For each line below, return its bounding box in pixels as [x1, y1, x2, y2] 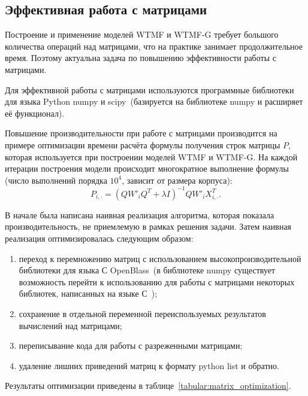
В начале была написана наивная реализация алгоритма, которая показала [5, 208, 274, 221]
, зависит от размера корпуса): [122, 173, 232, 186]
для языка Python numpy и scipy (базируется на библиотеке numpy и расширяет [5, 95, 303, 108]
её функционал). [5, 106, 65, 119]
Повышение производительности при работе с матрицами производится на [5, 127, 277, 139]
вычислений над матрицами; [19, 319, 122, 331]
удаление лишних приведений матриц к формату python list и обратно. [19, 359, 279, 371]
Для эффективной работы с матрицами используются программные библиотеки [5, 83, 294, 96]
